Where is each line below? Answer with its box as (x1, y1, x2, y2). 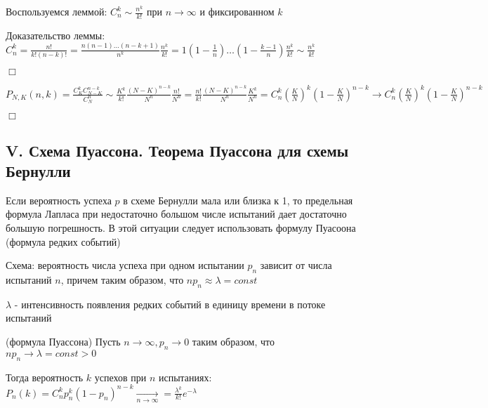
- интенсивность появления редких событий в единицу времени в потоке (14, 296, 326, 311)
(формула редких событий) (6, 234, 121, 249)
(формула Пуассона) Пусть (6, 334, 121, 348)
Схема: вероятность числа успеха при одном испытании (6, 258, 244, 272)
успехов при (94, 369, 147, 384)
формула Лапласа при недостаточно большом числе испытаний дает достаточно (6, 206, 347, 221)
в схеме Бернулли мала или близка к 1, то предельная (123, 192, 353, 207)
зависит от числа (260, 258, 332, 272)
